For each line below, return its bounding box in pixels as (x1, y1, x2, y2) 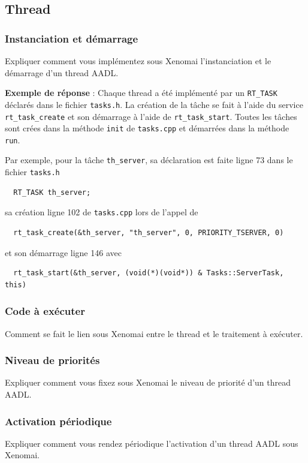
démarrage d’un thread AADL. (5, 66, 119, 79)
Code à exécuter (5, 303, 85, 318)
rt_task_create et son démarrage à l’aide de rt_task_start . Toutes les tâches (5, 110, 297, 122)
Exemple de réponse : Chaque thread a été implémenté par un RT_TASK (5, 86, 277, 99)
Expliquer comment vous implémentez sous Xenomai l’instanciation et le (5, 55, 271, 67)
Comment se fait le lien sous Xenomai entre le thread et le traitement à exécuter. (5, 327, 303, 339)
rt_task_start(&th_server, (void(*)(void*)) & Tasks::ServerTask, (13, 269, 284, 278)
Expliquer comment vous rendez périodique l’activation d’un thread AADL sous (5, 437, 298, 449)
